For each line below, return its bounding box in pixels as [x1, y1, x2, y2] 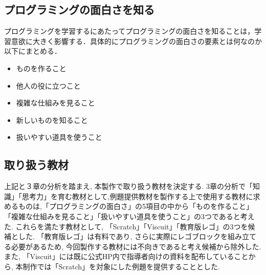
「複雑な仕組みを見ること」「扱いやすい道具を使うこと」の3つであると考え [4, 210, 255, 221]
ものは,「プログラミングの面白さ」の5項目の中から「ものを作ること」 [18, 201, 253, 211]
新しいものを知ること [16, 114, 88, 125]
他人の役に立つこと [16, 80, 81, 91]
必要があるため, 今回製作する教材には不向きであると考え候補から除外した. [11, 241, 261, 251]
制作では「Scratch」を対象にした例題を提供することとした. [23, 261, 220, 271]
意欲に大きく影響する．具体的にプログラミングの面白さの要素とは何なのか [11, 35, 262, 46]
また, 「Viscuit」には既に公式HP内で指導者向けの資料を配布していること [4, 251, 249, 262]
